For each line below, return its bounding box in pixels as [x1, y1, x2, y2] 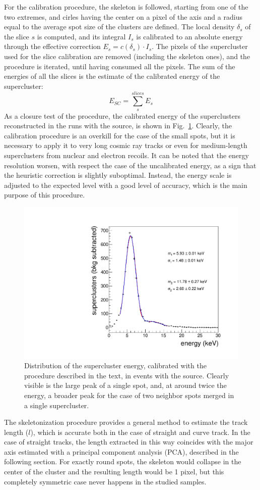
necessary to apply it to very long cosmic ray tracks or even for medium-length [4, 140, 247, 151]
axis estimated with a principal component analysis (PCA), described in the [4, 446, 239, 457]
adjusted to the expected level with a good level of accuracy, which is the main [4, 179, 247, 190]
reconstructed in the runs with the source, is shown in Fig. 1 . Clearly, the [4, 120, 232, 131]
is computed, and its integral [37, 31, 126, 41]
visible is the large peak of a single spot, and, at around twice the [24, 380, 227, 390]
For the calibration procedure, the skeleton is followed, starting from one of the [4, 2, 248, 12]
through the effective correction [4, 41, 101, 52]
